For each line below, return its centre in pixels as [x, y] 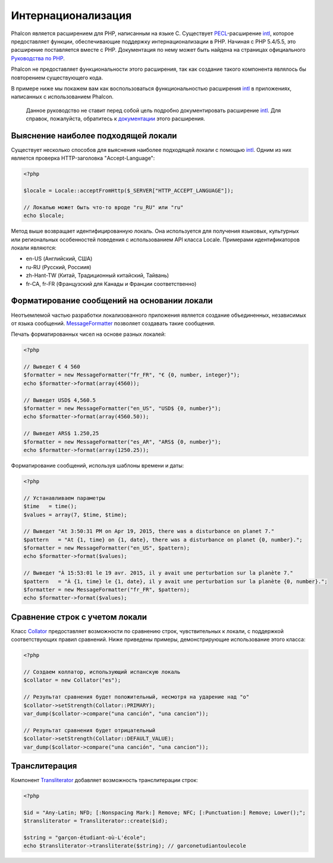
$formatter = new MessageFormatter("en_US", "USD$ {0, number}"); [122, 409]
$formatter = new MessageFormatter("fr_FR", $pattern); [107, 590]
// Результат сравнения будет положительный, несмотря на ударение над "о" [136, 697]
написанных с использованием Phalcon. [62, 97]
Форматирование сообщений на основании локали [112, 301]
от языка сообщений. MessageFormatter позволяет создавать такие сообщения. [113, 323]
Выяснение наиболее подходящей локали [94, 135]
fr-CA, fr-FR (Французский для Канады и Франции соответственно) [111, 283]
